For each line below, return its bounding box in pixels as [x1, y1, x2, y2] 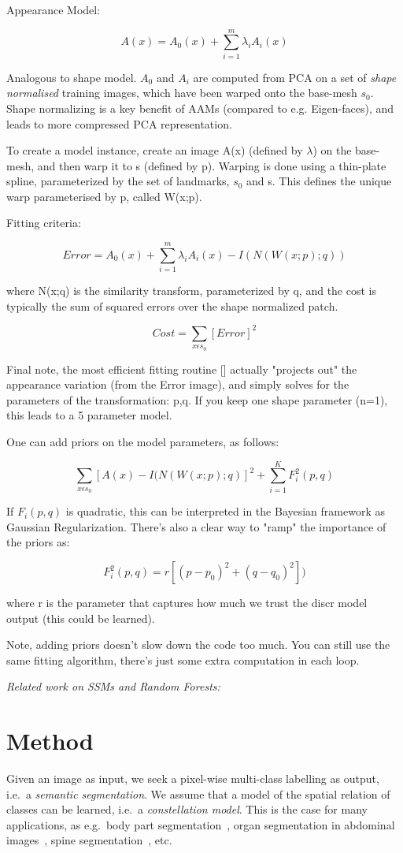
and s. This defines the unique [246, 173, 392, 189]
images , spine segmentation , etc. [6, 832, 172, 848]
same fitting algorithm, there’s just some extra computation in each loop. [6, 651, 360, 668]
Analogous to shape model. [6, 69, 137, 85]
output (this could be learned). [6, 609, 155, 626]
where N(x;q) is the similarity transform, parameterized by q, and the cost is [6, 282, 376, 299]
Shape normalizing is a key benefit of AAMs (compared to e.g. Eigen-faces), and [6, 99, 394, 116]
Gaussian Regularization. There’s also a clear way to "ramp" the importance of [6, 518, 386, 535]
